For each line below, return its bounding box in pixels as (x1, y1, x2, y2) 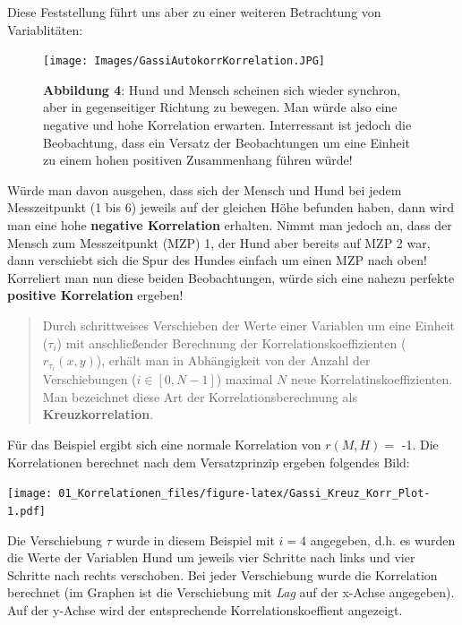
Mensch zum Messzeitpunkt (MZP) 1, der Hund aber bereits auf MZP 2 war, (7, 233, 431, 252)
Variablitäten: (7, 20, 83, 39)
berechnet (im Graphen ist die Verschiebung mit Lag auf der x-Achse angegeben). (7, 583, 455, 602)
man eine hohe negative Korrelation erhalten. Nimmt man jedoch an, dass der (7, 216, 452, 234)
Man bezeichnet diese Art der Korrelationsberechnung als (42, 387, 357, 406)
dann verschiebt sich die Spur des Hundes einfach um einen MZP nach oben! (7, 251, 427, 270)
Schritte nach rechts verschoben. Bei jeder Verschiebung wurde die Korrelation (7, 565, 438, 584)
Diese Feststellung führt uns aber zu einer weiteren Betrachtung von (7, 3, 381, 21)
